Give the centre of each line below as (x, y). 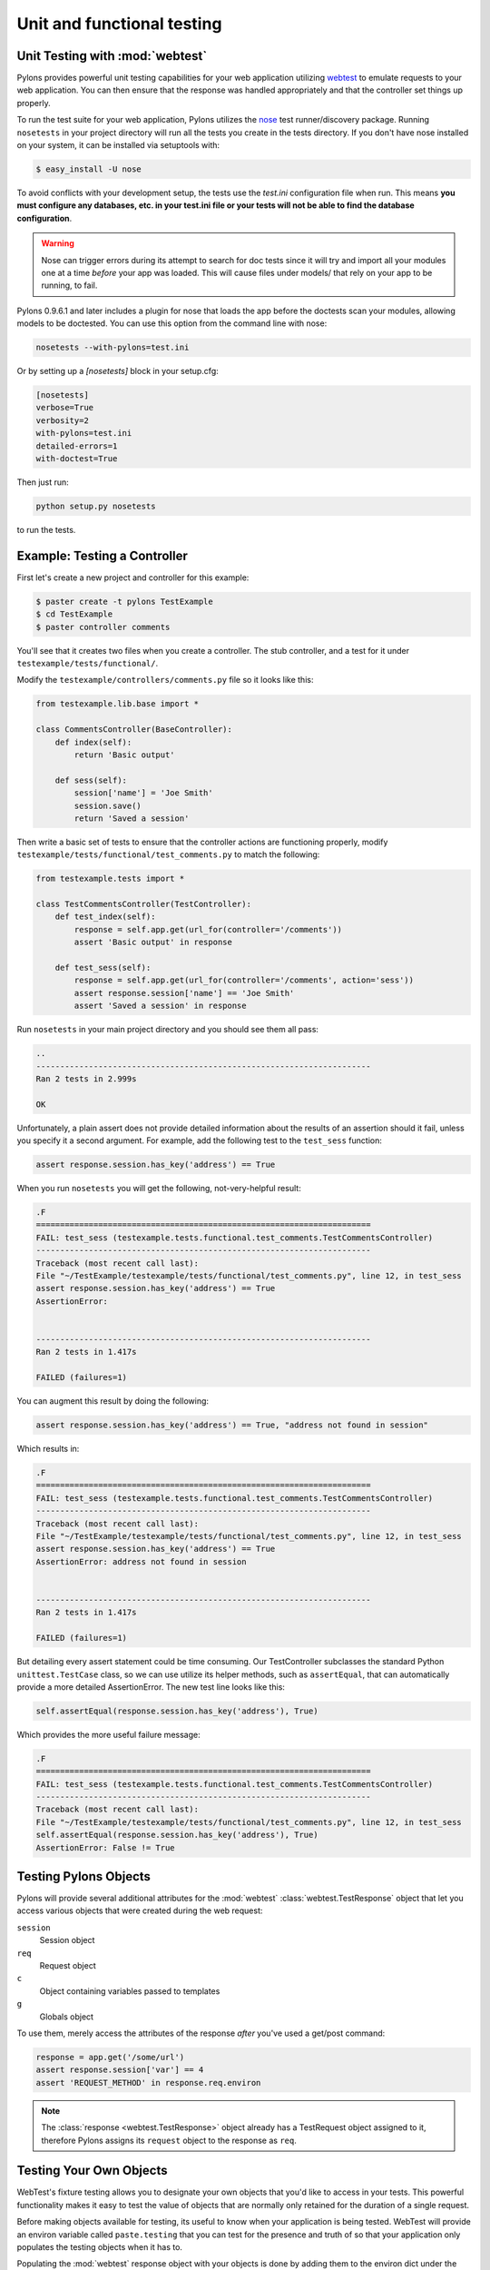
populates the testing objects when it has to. (100, 2246)
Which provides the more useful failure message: (108, 1734)
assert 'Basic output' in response (153, 943)
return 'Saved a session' (132, 818)
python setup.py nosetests (96, 506)
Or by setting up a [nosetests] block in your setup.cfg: (118, 371)
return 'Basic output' (125, 755)
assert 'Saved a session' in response (160, 1006)
